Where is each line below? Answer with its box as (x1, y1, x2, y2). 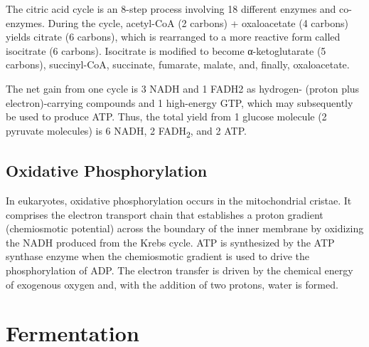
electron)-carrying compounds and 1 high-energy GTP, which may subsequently (6, 95, 353, 110)
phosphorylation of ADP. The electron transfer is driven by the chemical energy (6, 263, 353, 278)
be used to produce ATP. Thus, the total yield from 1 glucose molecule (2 (6, 109, 327, 124)
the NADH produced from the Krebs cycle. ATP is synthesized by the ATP (6, 234, 335, 249)
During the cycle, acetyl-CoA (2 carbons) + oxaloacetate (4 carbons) (48, 15, 348, 30)
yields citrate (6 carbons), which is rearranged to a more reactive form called (6, 29, 341, 44)
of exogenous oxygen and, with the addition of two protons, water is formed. (6, 276, 338, 291)
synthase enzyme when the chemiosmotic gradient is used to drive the (6, 249, 310, 264)
